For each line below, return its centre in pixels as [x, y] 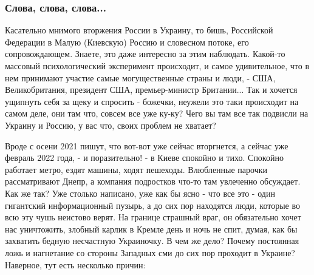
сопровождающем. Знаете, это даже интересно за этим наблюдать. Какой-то [145, 54]
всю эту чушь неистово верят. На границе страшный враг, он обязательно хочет [153, 217]
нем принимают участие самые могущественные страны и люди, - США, [140, 77]
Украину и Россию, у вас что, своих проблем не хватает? [111, 125]
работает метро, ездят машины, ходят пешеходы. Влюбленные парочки [136, 169]
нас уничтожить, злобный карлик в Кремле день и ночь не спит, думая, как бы [151, 229]
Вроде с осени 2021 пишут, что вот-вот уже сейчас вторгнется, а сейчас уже [147, 145]
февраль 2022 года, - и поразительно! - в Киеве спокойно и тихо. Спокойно [144, 158]
